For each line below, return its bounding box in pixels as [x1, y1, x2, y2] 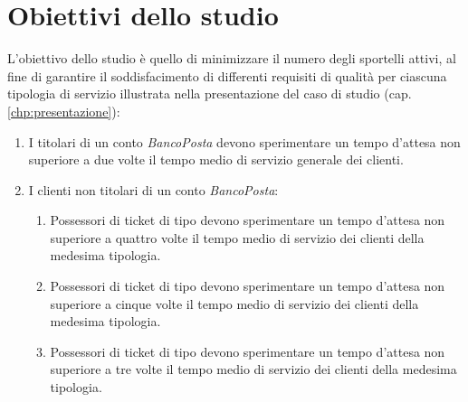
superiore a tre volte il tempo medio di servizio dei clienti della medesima [50, 360, 457, 379]
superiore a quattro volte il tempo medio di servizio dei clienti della [50, 228, 425, 247]
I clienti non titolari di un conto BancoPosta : [28, 180, 279, 199]
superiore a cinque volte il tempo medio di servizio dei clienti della [50, 294, 419, 313]
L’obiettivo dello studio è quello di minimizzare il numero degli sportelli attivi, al [7, 49, 456, 68]
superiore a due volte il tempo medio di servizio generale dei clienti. [28, 150, 404, 169]
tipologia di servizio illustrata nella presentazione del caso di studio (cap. [7, 84, 412, 103]
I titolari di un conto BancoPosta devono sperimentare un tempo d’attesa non [28, 132, 461, 151]
